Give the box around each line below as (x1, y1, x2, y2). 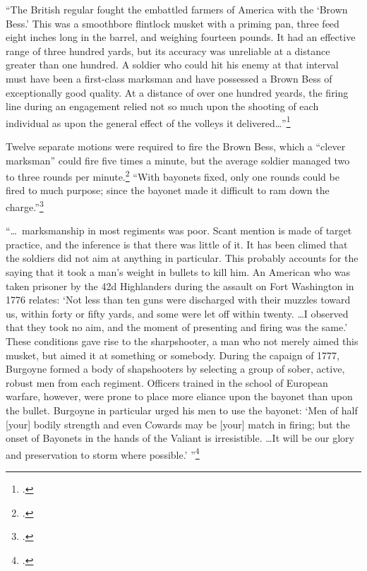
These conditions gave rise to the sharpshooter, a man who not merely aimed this (6, 334, 359, 349)
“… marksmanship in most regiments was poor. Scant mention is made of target (6, 223, 352, 238)
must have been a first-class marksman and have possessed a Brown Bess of (6, 71, 332, 85)
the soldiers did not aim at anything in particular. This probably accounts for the (6, 251, 359, 265)
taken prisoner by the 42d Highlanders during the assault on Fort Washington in (6, 278, 354, 293)
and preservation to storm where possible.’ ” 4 (6, 445, 200, 462)
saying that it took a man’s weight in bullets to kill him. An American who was (6, 265, 350, 280)
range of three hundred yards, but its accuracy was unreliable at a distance (6, 43, 330, 58)
